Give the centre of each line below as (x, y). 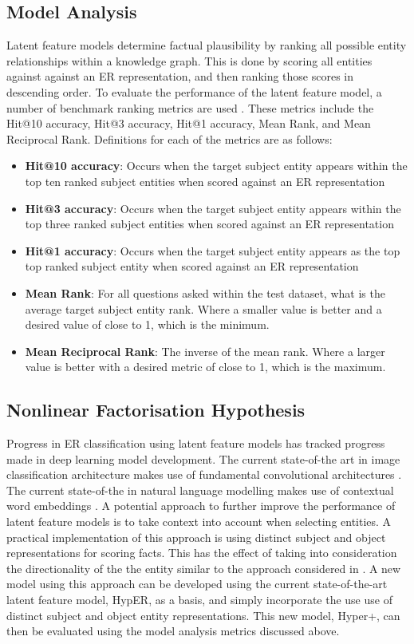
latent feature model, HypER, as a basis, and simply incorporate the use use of (199, 600)
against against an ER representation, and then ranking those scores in (180, 76)
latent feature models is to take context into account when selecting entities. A (199, 522)
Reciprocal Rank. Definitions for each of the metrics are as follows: (170, 138)
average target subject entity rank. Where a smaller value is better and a (203, 308)
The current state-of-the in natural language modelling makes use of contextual (200, 490)
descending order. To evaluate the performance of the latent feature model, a (194, 91)
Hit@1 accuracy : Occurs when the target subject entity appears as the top (213, 250)
